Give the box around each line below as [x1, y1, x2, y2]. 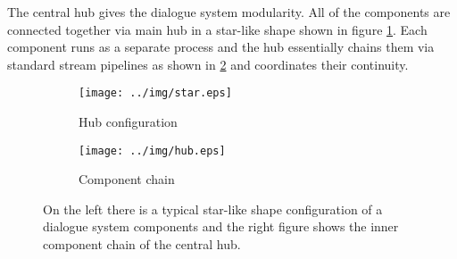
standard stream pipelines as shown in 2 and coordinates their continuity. [7, 54, 409, 73]
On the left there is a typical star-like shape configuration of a [43, 199, 383, 218]
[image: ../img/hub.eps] [79, 144, 226, 157]
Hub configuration [79, 113, 178, 131]
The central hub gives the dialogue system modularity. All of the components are [7, 3, 451, 21]
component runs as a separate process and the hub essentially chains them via [7, 38, 435, 56]
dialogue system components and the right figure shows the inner [43, 217, 399, 236]
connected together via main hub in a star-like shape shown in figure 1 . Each [7, 20, 428, 38]
